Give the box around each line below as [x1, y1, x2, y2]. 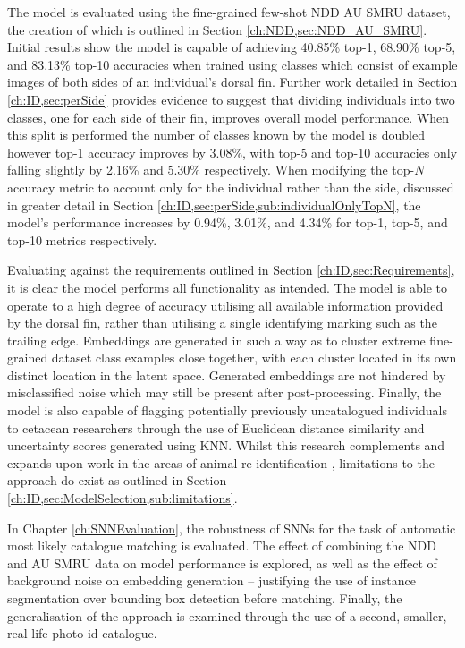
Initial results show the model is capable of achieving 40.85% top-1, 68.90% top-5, [7, 38, 456, 56]
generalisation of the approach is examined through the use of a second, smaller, [7, 606, 447, 625]
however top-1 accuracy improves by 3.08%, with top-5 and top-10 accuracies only [7, 142, 458, 161]
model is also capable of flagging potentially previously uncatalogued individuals [7, 401, 447, 420]
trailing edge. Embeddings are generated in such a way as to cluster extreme [7, 330, 426, 349]
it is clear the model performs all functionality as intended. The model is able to [7, 277, 447, 296]
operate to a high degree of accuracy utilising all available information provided [7, 295, 444, 314]
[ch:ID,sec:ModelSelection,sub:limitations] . [7, 489, 238, 507]
